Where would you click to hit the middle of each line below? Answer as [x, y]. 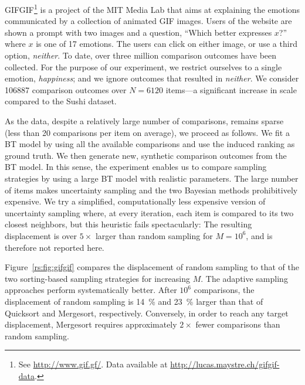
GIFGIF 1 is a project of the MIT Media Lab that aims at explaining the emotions [152, 8]
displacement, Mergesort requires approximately [91, 324]
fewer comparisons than [238, 324]
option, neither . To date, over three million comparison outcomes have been [141, 55]
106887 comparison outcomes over [66, 89]
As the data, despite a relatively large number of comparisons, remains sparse [144, 121]
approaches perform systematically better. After [91, 290]
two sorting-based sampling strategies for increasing [97, 278]
